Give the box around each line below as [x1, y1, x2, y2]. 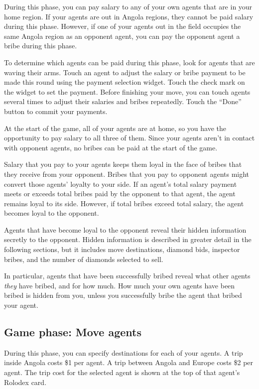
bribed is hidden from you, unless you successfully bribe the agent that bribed [4, 290, 242, 300]
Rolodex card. [4, 377, 47, 387]
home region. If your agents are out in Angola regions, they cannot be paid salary [4, 11, 254, 21]
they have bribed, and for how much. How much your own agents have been [4, 280, 235, 290]
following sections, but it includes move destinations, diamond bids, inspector [4, 244, 240, 255]
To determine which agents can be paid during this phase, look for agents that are [4, 57, 255, 67]
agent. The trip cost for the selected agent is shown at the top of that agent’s [4, 367, 240, 378]
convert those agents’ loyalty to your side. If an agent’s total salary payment [4, 178, 237, 189]
